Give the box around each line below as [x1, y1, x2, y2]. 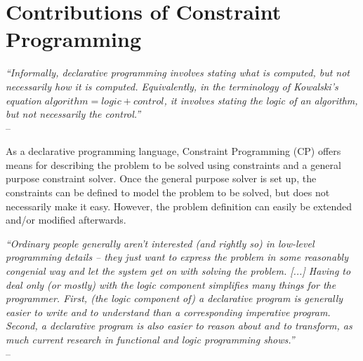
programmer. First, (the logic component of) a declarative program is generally [6, 291, 343, 306]
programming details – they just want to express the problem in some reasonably [6, 250, 348, 264]
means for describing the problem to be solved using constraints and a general [6, 157, 341, 172]
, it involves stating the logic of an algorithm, [164, 93, 358, 107]
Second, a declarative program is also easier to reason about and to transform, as [6, 318, 352, 333]
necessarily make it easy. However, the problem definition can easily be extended [6, 198, 352, 213]
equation [6, 93, 41, 107]
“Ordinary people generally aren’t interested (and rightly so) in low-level [6, 236, 315, 250]
